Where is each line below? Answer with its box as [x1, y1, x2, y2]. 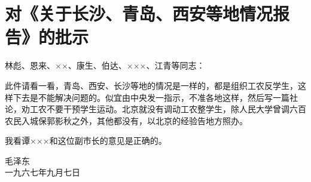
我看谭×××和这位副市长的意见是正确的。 [5, 134, 167, 147]
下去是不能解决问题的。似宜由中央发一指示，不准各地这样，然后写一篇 [13, 91, 289, 103]
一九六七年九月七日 [5, 166, 80, 178]
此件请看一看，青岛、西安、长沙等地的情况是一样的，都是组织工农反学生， [5, 79, 298, 91]
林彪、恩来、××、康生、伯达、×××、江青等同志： [5, 59, 205, 72]
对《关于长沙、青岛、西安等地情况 [5, 1, 273, 26]
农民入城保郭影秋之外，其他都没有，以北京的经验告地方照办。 [5, 114, 248, 127]
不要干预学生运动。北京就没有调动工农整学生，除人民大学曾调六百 [46, 103, 306, 115]
